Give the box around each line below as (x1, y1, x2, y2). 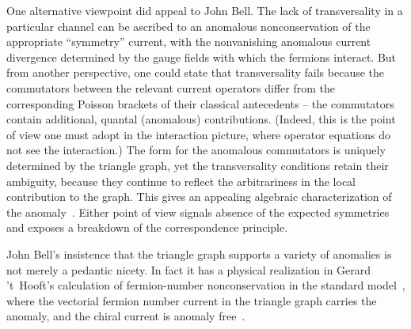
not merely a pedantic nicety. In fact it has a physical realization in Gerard (6, 261, 371, 278)
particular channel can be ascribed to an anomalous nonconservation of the (6, 17, 371, 34)
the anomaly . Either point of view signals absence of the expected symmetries (6, 203, 390, 220)
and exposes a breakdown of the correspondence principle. (6, 219, 288, 236)
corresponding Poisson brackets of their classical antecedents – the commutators (6, 95, 394, 112)
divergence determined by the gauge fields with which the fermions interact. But (6, 48, 397, 65)
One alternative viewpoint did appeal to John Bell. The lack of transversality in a (6, 2, 403, 18)
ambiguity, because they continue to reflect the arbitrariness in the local (6, 172, 356, 189)
